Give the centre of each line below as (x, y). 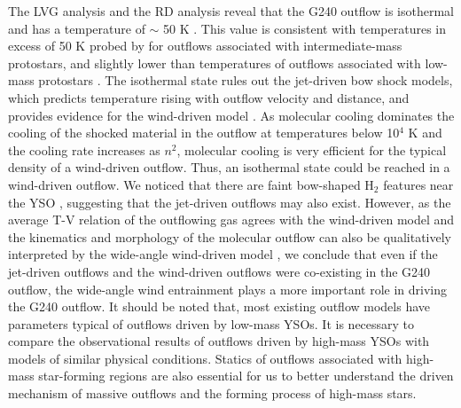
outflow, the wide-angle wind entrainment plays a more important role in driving (227, 289)
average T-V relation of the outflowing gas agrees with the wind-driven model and (231, 220)
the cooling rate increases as (84, 149)
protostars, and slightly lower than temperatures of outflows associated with (215, 63)
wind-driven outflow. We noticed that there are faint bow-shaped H (191, 184)
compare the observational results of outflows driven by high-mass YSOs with (219, 341)
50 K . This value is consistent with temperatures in (305, 28)
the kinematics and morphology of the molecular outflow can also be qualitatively (230, 236)
